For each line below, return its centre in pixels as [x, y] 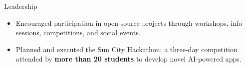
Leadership [21, 6]
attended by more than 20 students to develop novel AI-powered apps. [128, 59]
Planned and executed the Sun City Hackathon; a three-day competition [126, 49]
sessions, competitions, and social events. [78, 33]
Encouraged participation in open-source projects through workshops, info [129, 23]
